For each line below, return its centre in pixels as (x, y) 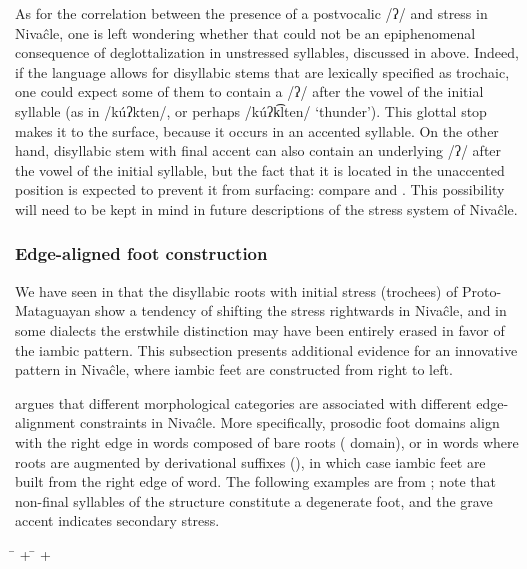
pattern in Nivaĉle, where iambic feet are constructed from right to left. (234, 369)
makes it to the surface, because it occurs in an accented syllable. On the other (257, 130)
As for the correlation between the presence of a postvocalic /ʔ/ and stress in (251, 13)
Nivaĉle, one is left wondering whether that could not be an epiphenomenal (245, 32)
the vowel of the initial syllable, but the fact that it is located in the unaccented (260, 169)
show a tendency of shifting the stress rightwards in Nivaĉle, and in (301, 310)
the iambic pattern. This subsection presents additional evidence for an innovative (266, 349)
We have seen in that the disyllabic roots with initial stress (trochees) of (236, 290)
